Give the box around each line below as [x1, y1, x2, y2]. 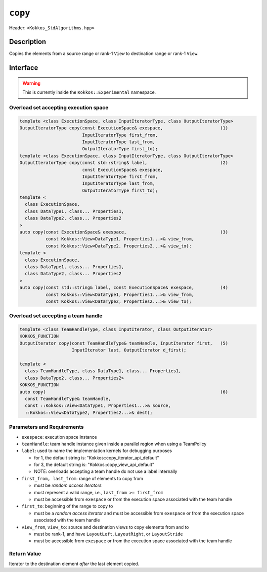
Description [9, 38, 46, 46]
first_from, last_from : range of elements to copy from [21, 475, 143, 481]
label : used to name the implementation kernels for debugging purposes [21, 448, 172, 454]
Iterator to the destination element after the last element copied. [9, 561, 139, 567]
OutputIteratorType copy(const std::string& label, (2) [19, 160, 228, 166]
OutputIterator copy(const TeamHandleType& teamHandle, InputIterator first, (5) [19, 340, 228, 346]
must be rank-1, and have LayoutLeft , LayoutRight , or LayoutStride [34, 531, 183, 537]
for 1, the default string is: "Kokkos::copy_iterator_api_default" [34, 455, 159, 460]
